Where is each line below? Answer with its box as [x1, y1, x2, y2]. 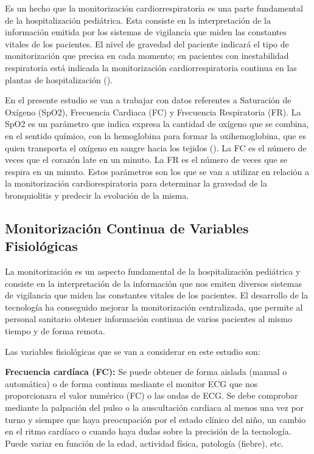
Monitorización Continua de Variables [5, 218, 249, 237]
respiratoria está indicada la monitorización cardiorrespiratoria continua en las [5, 61, 297, 74]
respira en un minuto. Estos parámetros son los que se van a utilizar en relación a [5, 165, 309, 177]
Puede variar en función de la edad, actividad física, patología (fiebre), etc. [5, 436, 284, 449]
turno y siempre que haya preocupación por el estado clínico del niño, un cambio [5, 413, 306, 425]
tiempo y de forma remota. [5, 325, 105, 337]
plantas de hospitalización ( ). [5, 73, 113, 86]
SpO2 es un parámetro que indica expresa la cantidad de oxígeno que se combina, [5, 117, 309, 130]
